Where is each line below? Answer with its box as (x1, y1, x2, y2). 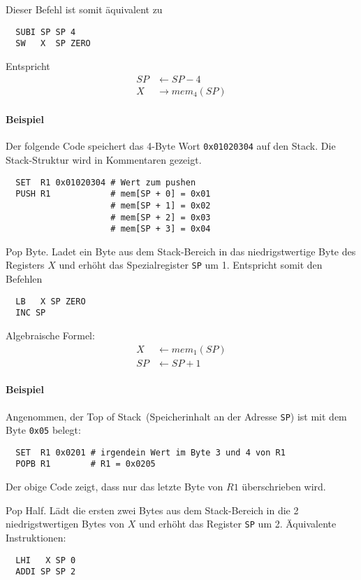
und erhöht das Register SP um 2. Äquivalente (138, 516, 337, 531)
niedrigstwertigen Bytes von (6, 516, 124, 531)
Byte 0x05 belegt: (6, 423, 81, 437)
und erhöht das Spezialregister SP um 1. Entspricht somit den (59, 257, 323, 272)
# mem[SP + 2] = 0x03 (110, 212, 211, 222)
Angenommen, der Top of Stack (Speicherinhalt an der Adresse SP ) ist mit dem (6, 409, 347, 423)
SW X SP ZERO (15, 38, 91, 49)
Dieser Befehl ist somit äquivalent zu (6, 2, 163, 16)
